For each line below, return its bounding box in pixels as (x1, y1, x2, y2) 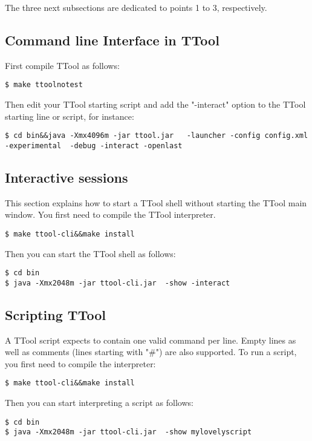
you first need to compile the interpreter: (5, 357, 156, 370)
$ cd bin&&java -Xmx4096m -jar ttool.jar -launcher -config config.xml (5, 131, 308, 140)
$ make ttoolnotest (5, 80, 83, 90)
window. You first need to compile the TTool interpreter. (5, 208, 216, 221)
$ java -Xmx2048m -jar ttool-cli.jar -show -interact (5, 278, 230, 287)
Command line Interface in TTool (5, 30, 219, 49)
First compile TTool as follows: (5, 59, 120, 71)
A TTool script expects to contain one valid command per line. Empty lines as (5, 333, 296, 346)
